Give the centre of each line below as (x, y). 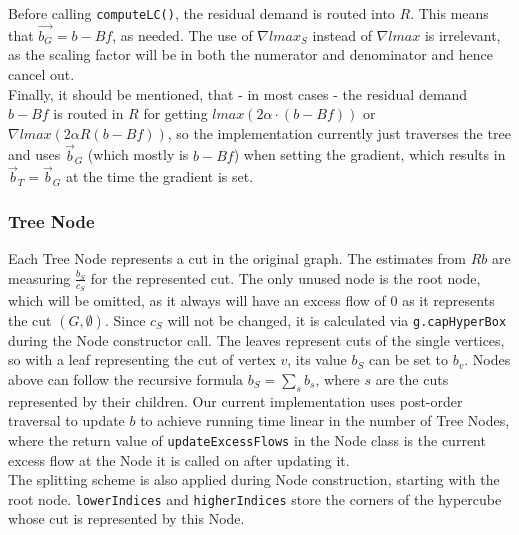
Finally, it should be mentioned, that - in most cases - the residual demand (238, 93)
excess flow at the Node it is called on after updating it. (179, 459)
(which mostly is (138, 154)
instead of (342, 34)
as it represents (448, 300)
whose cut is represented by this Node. (126, 518)
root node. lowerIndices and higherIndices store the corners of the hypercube (255, 498)
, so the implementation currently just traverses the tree (339, 132)
